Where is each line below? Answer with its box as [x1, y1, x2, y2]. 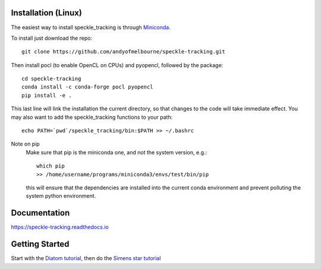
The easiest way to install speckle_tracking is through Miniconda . [11, 24, 171, 31]
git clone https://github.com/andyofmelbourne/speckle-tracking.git [21, 48, 225, 55]
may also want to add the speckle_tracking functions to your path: [11, 113, 173, 121]
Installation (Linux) [11, 8, 83, 18]
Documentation [11, 208, 70, 218]
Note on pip [11, 140, 40, 148]
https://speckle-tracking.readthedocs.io [11, 223, 109, 231]
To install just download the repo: [11, 34, 93, 42]
